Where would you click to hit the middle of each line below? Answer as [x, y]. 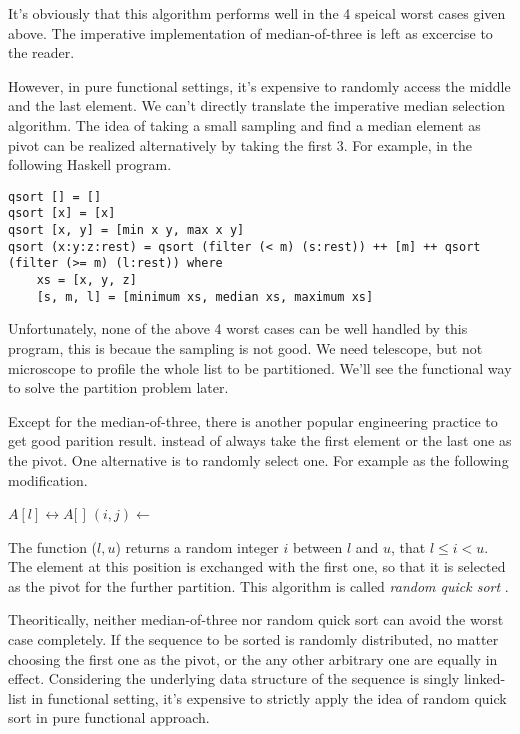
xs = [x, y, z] [86, 280]
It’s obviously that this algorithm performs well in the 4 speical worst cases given [257, 13]
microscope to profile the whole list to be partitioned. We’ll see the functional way [260, 367]
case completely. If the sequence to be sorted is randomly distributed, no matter [253, 639]
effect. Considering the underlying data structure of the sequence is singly [234, 678]
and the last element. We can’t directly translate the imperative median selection [256, 105]
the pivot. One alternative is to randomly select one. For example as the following [258, 459]
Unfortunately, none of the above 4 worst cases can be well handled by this [238, 328]
